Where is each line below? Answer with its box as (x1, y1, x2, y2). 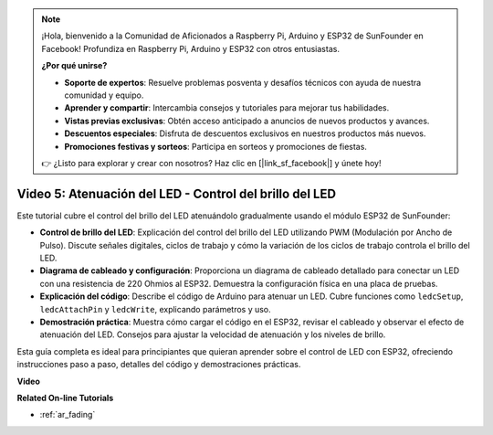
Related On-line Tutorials (16, 392, 114, 403)
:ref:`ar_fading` (39, 409, 96, 420)
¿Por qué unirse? (41, 60, 108, 71)
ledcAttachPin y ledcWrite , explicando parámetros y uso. (39, 303, 271, 314)
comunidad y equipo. (64, 90, 144, 101)
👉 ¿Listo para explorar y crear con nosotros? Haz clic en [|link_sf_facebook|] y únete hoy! (41, 157, 382, 168)
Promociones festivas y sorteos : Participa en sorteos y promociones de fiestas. (64, 141, 367, 152)
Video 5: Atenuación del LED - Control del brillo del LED (16, 186, 337, 201)
